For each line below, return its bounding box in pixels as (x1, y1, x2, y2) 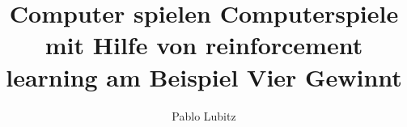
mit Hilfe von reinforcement (45, 28, 363, 61)
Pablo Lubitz (172, 107, 236, 124)
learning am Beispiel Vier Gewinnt (6, 60, 402, 93)
